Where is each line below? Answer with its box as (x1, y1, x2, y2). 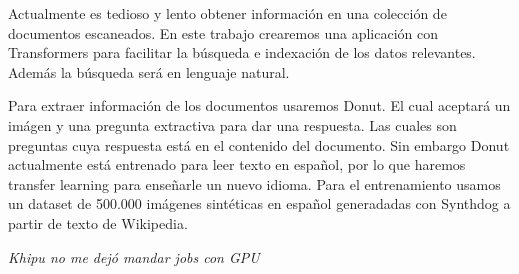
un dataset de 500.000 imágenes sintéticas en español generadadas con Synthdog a (8, 193, 511, 214)
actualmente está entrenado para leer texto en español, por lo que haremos (8, 154, 466, 175)
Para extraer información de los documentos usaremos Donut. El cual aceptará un (8, 95, 511, 116)
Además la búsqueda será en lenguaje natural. (8, 61, 290, 82)
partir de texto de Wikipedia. (8, 212, 188, 233)
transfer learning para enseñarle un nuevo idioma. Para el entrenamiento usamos (8, 173, 501, 194)
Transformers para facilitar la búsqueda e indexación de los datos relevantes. (8, 42, 476, 63)
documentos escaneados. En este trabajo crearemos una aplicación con (8, 22, 438, 43)
